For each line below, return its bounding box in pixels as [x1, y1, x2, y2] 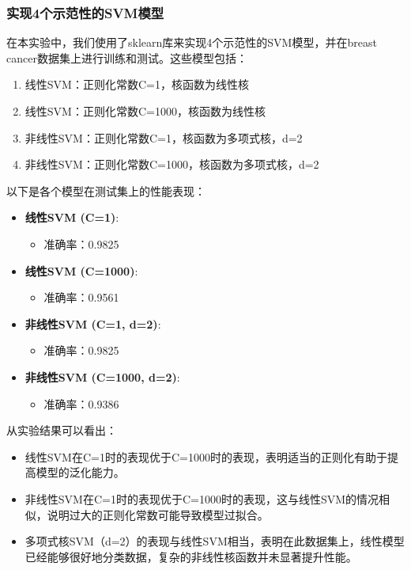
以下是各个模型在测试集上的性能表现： [6, 182, 205, 199]
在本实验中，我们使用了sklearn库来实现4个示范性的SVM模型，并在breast [6, 34, 377, 51]
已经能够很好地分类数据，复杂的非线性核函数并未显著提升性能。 [25, 548, 357, 564]
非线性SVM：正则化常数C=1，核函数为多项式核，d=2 [25, 129, 303, 146]
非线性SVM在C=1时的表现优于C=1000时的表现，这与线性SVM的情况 [25, 490, 379, 507]
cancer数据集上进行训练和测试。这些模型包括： [6, 49, 247, 66]
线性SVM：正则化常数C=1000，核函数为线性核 [25, 103, 266, 119]
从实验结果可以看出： [6, 422, 117, 439]
